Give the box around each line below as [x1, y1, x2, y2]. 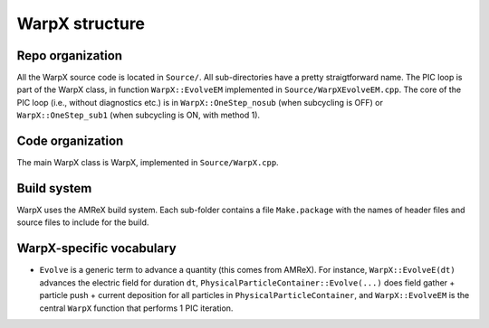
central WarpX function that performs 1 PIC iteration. [39, 303, 234, 314]
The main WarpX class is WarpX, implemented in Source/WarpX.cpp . [16, 157, 280, 168]
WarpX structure [16, 14, 145, 33]
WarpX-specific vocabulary [16, 240, 177, 257]
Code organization [16, 134, 124, 149]
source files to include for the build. [16, 217, 149, 228]
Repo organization [16, 48, 122, 63]
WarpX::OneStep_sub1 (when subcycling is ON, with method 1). [16, 109, 261, 121]
